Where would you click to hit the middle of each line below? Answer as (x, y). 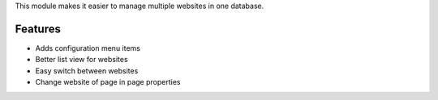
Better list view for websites (82, 60)
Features (38, 29)
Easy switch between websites (87, 71)
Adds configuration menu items (88, 48)
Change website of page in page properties (108, 82)
